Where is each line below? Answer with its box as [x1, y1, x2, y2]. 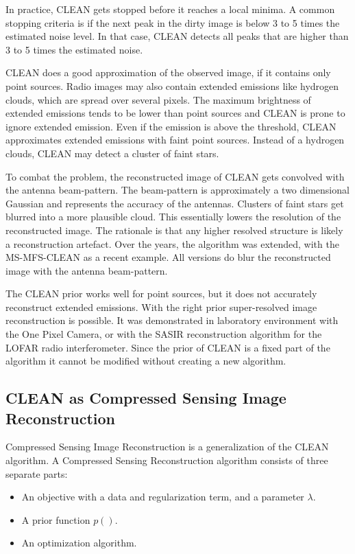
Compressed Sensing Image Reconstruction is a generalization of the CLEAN [5, 439, 329, 454]
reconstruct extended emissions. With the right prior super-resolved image [5, 299, 317, 314]
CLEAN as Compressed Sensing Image [5, 387, 286, 408]
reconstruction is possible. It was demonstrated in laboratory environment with [5, 313, 339, 327]
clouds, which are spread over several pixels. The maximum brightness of [5, 92, 311, 106]
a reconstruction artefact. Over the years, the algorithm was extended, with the [5, 236, 339, 251]
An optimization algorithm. [21, 535, 137, 550]
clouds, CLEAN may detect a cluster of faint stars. [5, 146, 219, 160]
